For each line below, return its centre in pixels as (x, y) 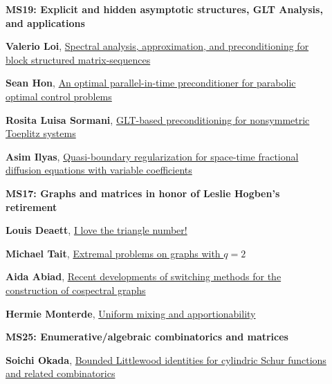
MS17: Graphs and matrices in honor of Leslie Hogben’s (143, 193)
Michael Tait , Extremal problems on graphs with (113, 253)
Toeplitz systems (41, 133)
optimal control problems (59, 96)
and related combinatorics (61, 373)
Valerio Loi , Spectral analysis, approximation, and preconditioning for (157, 46)
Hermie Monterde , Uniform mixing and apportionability (131, 313)
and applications (45, 22)
